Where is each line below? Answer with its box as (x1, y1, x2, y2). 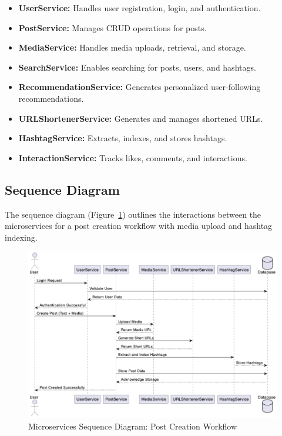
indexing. (5, 231, 38, 243)
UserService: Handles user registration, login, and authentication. (18, 2, 261, 14)
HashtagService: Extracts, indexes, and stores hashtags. (18, 132, 227, 144)
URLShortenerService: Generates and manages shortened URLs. (18, 112, 263, 124)
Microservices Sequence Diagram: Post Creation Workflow (28, 420, 237, 432)
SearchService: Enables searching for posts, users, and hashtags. (18, 61, 256, 73)
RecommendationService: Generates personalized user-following (18, 81, 261, 93)
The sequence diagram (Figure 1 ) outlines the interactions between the (5, 208, 261, 220)
